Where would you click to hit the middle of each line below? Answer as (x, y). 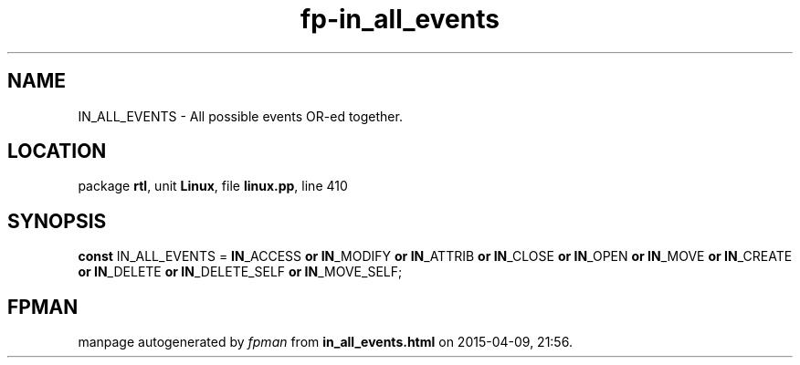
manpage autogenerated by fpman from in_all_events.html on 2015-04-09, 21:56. (325, 342)
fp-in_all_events (400, 19)
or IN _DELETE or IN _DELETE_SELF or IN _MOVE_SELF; (240, 272)
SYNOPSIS (57, 221)
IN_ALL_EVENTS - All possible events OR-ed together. (240, 116)
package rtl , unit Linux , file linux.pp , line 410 (213, 186)
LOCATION (57, 151)
